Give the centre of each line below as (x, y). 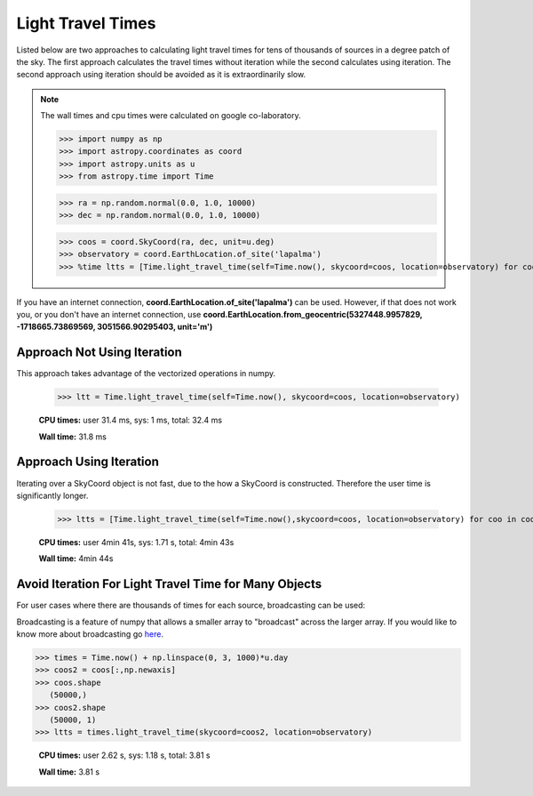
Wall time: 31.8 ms (72, 437)
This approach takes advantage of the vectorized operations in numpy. (146, 374)
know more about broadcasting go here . (90, 634)
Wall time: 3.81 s (69, 772)
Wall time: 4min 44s (76, 559)
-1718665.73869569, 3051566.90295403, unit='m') (115, 327)
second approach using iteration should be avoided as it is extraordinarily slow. (161, 75)
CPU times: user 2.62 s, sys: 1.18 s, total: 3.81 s (124, 755)
